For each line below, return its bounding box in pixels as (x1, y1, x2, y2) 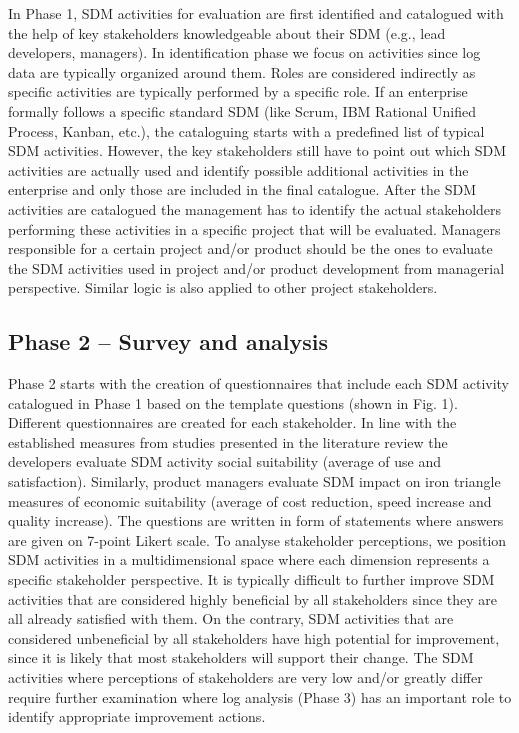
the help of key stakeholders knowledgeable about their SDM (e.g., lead (8, 22, 446, 43)
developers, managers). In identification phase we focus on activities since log (8, 42, 481, 63)
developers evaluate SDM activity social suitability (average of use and (8, 451, 442, 472)
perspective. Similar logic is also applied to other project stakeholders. (8, 277, 438, 298)
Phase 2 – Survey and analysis (8, 326, 328, 357)
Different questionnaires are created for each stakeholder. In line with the (8, 412, 457, 433)
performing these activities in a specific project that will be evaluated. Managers (8, 218, 501, 239)
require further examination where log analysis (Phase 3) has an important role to (8, 686, 512, 707)
